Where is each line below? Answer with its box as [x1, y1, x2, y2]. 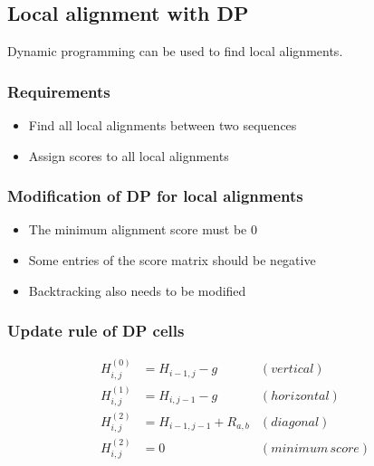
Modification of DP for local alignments [7, 185, 303, 207]
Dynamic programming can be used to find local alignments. [7, 42, 343, 61]
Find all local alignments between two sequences [28, 116, 297, 135]
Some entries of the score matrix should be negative [28, 251, 316, 270]
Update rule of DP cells [7, 319, 185, 342]
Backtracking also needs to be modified [28, 281, 246, 300]
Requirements [7, 80, 110, 102]
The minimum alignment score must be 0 [28, 220, 257, 239]
